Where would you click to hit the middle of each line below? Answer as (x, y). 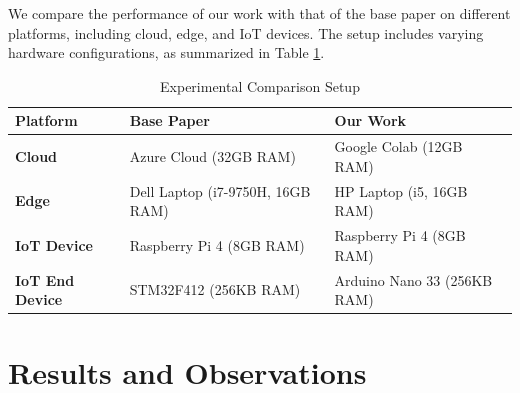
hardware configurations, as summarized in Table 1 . (166, 52)
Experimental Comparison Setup (260, 85)
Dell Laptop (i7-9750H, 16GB (220, 190)
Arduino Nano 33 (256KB (413, 279)
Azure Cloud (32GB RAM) (212, 156)
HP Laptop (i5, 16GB (401, 190)
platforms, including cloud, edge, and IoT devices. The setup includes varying (246, 32)
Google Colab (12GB (398, 146)
